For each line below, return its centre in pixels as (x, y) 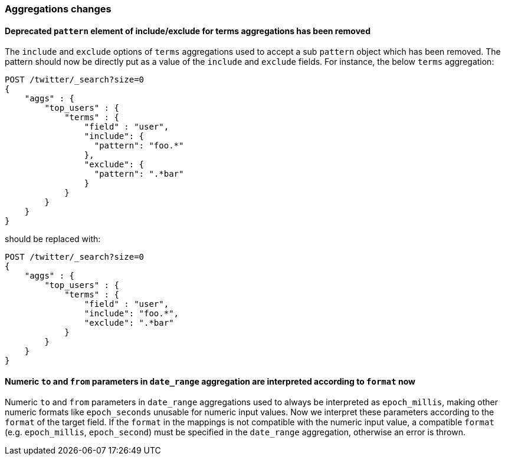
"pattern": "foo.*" (139, 146)
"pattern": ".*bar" (139, 174)
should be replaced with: (53, 239)
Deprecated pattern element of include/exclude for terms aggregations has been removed (188, 31)
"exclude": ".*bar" (129, 323)
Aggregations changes (58, 9)
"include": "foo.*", (132, 314)
